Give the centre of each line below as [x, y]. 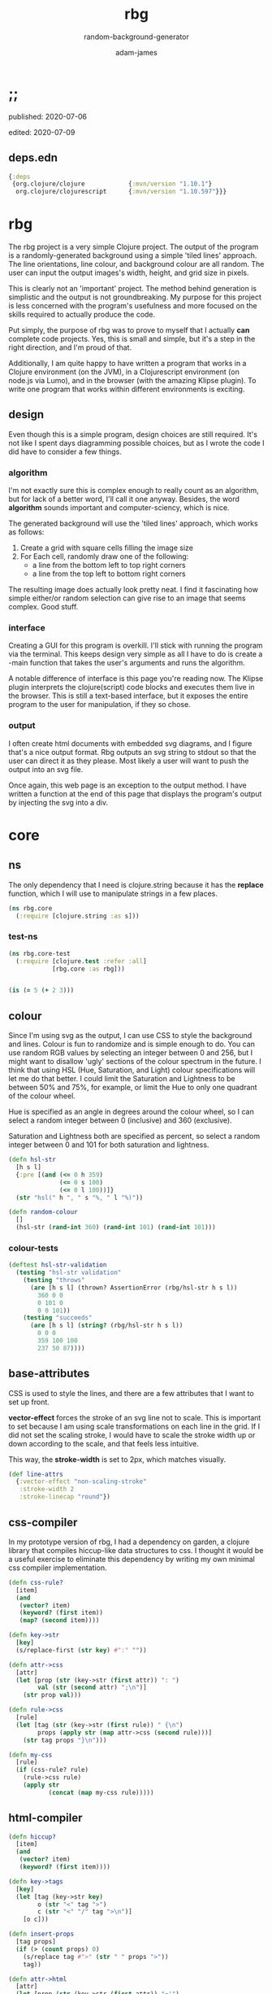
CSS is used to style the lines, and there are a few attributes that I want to [131, 1393]
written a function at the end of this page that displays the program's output [135, 793]
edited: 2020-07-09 [42, 132]
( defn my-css [30, 1755]
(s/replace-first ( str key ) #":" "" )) [82, 1650]
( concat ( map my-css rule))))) [101, 1792]
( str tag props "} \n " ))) [65, 1740]
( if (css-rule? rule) [52, 1770]
